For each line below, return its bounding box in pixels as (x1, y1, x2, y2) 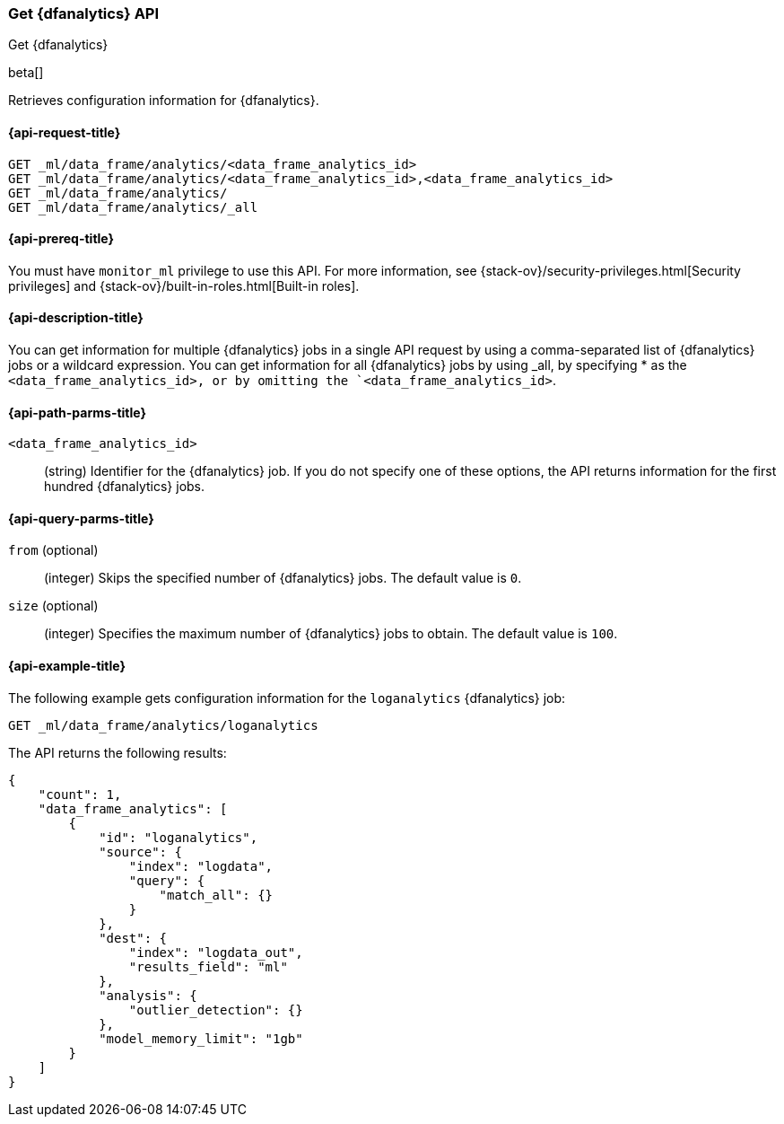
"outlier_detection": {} (128, 1002, 303, 1017)
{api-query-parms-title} (8, 510, 154, 526)
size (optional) (8, 598, 99, 614)
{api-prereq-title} (8, 231, 115, 247)
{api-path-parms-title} (8, 404, 147, 420)
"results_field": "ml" (128, 959, 288, 974)
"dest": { (99, 930, 168, 945)
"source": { (99, 844, 182, 859)
